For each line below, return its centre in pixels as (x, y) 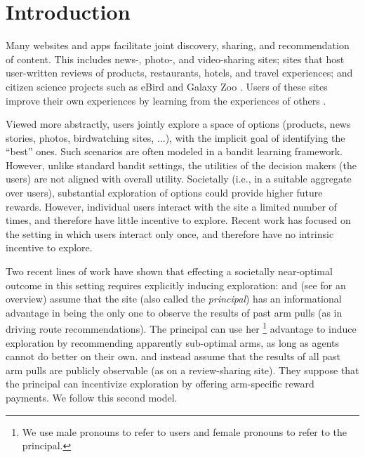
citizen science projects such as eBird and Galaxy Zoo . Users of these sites (167, 86)
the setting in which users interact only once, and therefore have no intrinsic (170, 233)
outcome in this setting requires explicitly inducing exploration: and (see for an (176, 285)
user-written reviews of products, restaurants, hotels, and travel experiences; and (179, 73)
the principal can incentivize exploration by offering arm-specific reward (160, 384)
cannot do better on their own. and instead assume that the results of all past (173, 356)
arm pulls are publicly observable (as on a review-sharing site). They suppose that (182, 370)
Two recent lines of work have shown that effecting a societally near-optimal (169, 271)
